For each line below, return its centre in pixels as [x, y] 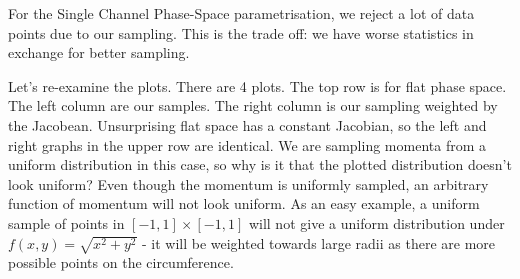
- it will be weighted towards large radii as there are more [318, 242]
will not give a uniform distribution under [376, 222]
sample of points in [66, 222]
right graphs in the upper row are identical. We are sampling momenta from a [247, 144]
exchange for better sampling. [99, 52]
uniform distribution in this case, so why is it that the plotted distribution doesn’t [260, 164]
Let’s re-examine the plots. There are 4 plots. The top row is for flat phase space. [257, 85]
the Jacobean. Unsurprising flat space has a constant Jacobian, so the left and [247, 124]
